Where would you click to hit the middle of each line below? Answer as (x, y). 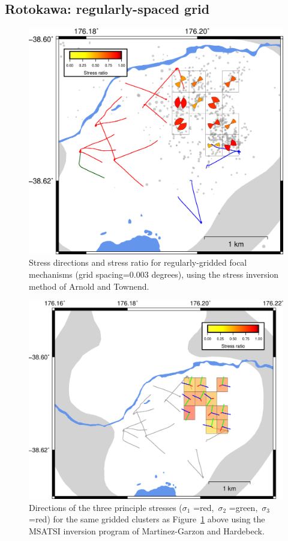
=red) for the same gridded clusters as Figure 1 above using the (147, 519)
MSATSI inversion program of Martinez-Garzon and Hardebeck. (147, 530)
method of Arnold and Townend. (89, 286)
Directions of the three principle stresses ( (106, 507)
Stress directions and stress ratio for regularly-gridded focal (138, 262)
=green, (243, 507)
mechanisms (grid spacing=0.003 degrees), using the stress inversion (154, 274)
